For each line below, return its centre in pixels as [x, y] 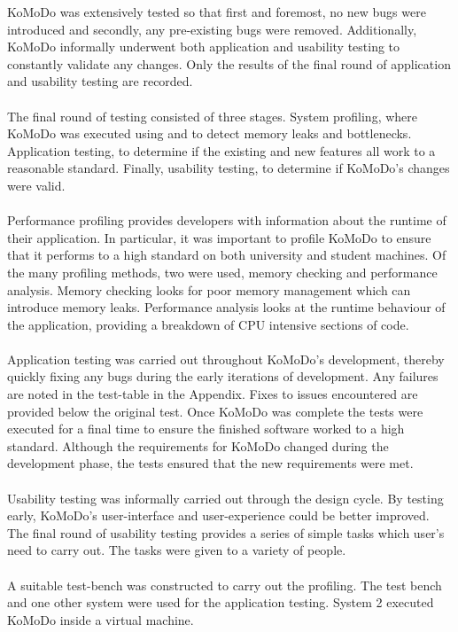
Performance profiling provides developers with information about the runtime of [227, 220]
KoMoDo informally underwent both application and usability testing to [204, 47]
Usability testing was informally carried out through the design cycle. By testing [225, 498]
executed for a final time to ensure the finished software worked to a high [206, 429]
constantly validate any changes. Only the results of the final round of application [229, 63]
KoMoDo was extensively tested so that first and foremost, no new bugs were [217, 12]
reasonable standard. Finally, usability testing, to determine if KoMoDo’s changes [229, 168]
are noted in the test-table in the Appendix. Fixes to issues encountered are [213, 394]
